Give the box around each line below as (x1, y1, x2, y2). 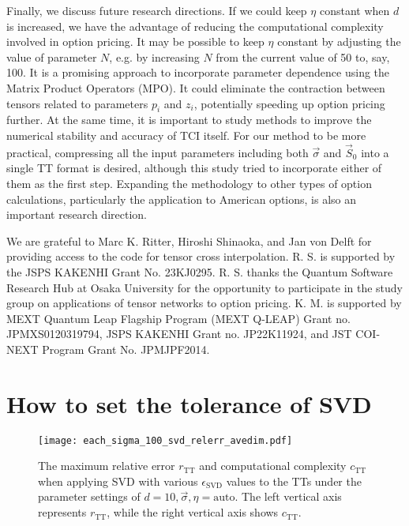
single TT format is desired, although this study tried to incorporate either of (6, 160, 382, 176)
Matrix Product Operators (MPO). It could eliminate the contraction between (6, 79, 385, 96)
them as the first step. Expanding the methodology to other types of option (6, 175, 372, 191)
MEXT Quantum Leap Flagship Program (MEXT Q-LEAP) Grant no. (6, 310, 351, 326)
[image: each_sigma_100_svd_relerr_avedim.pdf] (38, 434, 293, 446)
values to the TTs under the (226, 472, 362, 489)
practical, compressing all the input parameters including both (6, 144, 309, 160)
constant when (319, 2, 390, 18)
